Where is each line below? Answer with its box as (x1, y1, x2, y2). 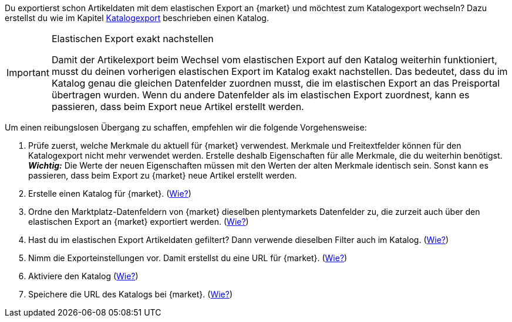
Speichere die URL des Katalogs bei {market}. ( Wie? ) (28, 289, 233, 299)
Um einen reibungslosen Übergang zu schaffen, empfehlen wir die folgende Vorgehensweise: (5, 122, 367, 132)
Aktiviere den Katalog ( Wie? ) (28, 271, 139, 281)
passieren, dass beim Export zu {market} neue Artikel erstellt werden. (28, 170, 297, 180)
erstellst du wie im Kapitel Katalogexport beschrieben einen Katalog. (5, 13, 269, 23)
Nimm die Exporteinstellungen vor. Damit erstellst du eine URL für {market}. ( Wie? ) (28, 253, 348, 263)
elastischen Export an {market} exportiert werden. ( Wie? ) (28, 217, 249, 227)
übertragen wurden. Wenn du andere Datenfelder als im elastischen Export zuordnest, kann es (51, 89, 470, 101)
